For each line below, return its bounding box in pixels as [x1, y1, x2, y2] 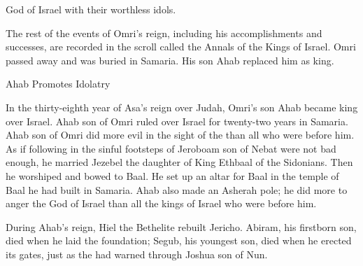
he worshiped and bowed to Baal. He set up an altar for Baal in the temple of [6, 168, 339, 183]
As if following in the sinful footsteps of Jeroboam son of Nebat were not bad [6, 141, 336, 155]
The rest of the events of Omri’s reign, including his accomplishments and [6, 25, 322, 40]
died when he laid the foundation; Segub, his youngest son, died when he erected [6, 233, 352, 248]
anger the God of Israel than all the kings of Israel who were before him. [6, 196, 317, 211]
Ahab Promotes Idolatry [6, 76, 111, 91]
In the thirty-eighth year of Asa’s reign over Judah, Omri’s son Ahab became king [6, 99, 358, 114]
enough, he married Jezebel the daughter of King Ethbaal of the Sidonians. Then [6, 155, 353, 169]
